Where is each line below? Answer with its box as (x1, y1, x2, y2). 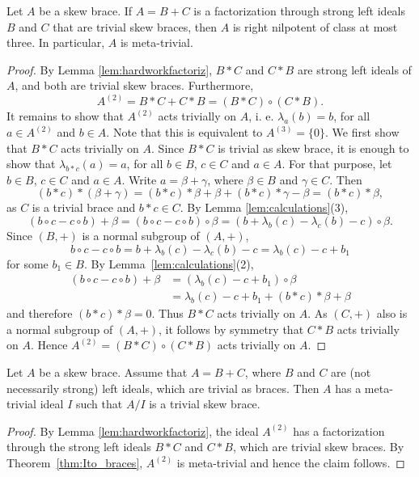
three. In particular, (6, 34, 105, 51)
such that (75, 395, 123, 412)
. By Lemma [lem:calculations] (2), (83, 255, 254, 272)
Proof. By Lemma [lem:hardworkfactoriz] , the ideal (6, 422, 259, 439)
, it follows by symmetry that (159, 320, 304, 337)
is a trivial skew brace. (149, 395, 260, 412)
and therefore (6, 305, 73, 322)
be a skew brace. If (39, 2, 133, 19)
